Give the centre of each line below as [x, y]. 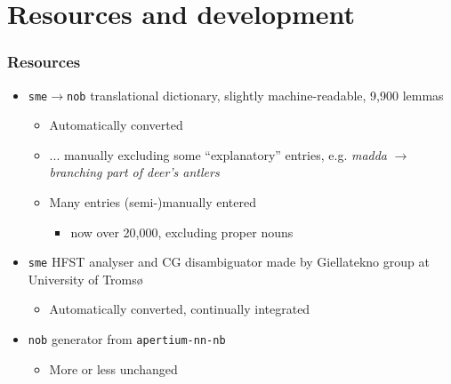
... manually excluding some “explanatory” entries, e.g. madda [218, 154]
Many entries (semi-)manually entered [153, 202]
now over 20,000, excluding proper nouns [182, 232]
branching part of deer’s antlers [134, 172]
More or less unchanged [113, 368]
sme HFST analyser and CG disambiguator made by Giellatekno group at [229, 262]
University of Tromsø [85, 279]
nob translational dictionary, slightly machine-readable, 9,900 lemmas [255, 95]
